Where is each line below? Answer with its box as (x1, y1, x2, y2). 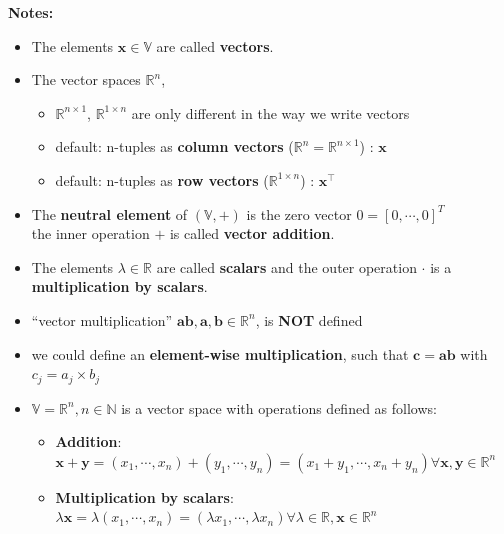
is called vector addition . (169, 223, 335, 244)
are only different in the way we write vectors (131, 102, 410, 123)
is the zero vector (246, 203, 352, 224)
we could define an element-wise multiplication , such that (31, 343, 409, 364)
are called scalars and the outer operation (156, 256, 417, 277)
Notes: (8, 2, 54, 22)
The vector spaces (31, 69, 141, 90)
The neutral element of (31, 203, 188, 224)
